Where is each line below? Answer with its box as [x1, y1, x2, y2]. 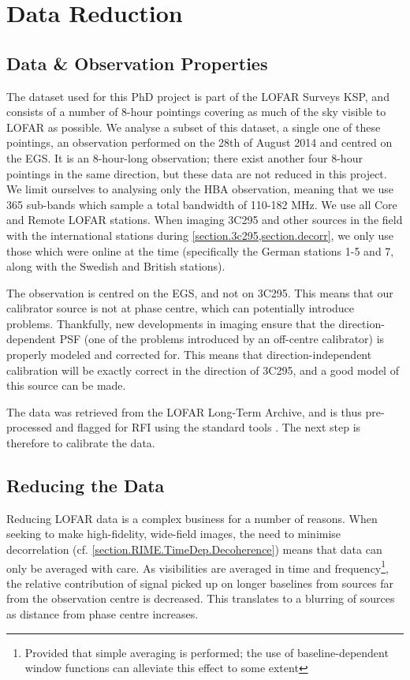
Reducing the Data [6, 473, 165, 498]
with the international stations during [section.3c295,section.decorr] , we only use [6, 226, 393, 243]
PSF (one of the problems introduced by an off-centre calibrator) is [59, 331, 385, 347]
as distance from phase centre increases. [6, 606, 199, 622]
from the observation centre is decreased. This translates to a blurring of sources [6, 590, 395, 607]
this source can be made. [6, 377, 126, 394]
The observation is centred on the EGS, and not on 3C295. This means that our [6, 284, 393, 301]
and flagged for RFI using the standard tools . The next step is [55, 419, 361, 435]
